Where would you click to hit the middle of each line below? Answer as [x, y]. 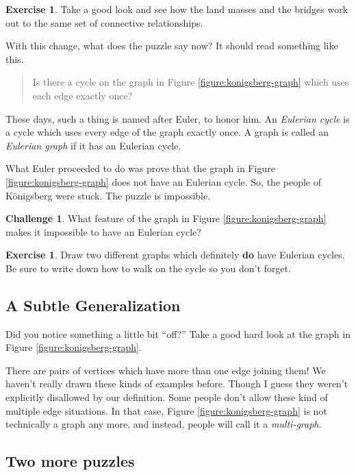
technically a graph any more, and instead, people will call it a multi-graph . [164, 424]
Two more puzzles [70, 461]
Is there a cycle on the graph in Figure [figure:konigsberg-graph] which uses [191, 82]
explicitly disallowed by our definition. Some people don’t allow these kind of [167, 397]
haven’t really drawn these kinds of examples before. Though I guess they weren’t [177, 383]
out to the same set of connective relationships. [104, 22]
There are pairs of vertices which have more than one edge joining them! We [166, 370]
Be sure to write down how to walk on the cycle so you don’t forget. [148, 268]
